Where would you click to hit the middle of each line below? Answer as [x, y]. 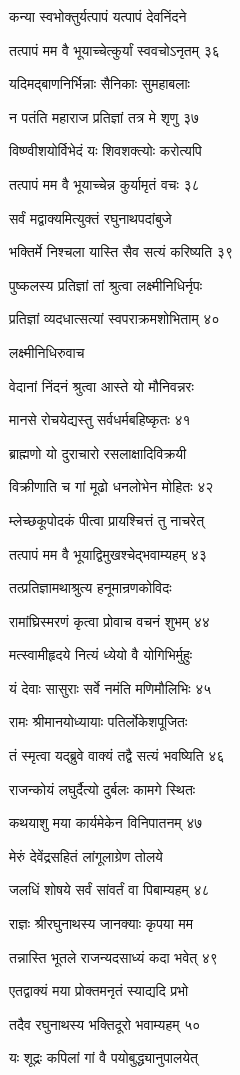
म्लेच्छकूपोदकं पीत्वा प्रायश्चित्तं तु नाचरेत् [107, 519]
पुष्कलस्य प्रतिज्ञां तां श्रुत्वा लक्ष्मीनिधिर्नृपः [106, 284]
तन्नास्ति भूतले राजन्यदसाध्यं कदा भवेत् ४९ [113, 956]
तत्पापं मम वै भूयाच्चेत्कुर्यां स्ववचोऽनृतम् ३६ [114, 49]
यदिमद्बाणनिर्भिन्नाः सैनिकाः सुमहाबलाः [99, 83]
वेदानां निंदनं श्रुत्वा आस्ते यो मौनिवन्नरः [101, 385]
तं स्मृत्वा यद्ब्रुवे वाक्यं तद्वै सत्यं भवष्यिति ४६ [117, 755]
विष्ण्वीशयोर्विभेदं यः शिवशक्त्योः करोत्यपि [105, 150]
